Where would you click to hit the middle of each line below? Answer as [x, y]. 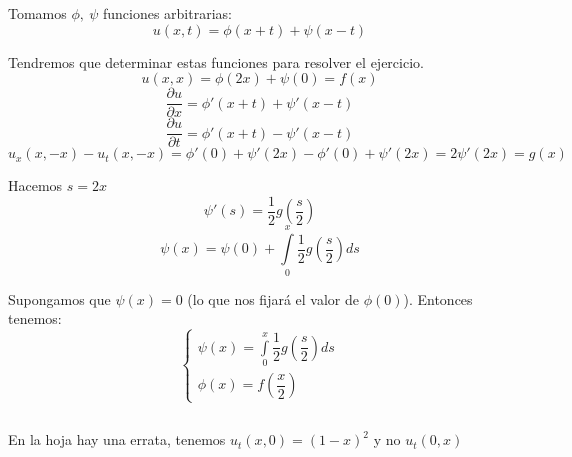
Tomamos [37, 13]
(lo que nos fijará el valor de [273, 298]
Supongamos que [59, 298]
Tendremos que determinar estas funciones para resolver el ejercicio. [216, 61]
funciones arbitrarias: [167, 13]
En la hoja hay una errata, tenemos [117, 439]
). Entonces [438, 298]
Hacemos [35, 185]
